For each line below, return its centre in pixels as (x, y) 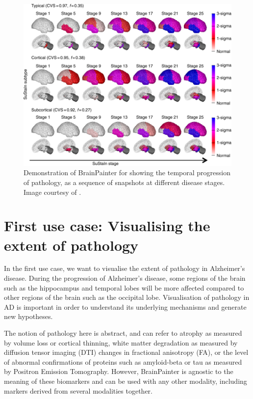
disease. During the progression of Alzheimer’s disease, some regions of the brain (125, 278)
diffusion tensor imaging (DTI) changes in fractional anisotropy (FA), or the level (126, 352)
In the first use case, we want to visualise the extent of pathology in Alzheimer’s (125, 268)
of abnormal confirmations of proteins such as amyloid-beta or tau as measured (123, 361)
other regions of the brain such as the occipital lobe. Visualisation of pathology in (127, 297)
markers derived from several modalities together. (78, 390)
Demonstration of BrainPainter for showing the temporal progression (127, 173)
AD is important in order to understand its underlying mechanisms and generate (125, 306)
